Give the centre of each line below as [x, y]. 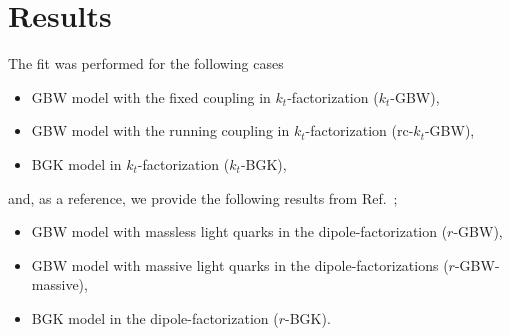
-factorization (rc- [359, 130]
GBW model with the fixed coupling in [151, 96]
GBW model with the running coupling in [160, 130]
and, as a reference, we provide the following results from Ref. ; [203, 197]
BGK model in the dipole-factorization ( [155, 317]
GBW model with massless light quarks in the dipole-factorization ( [239, 231]
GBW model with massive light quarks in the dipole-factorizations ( [240, 264]
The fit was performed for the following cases [146, 63]
